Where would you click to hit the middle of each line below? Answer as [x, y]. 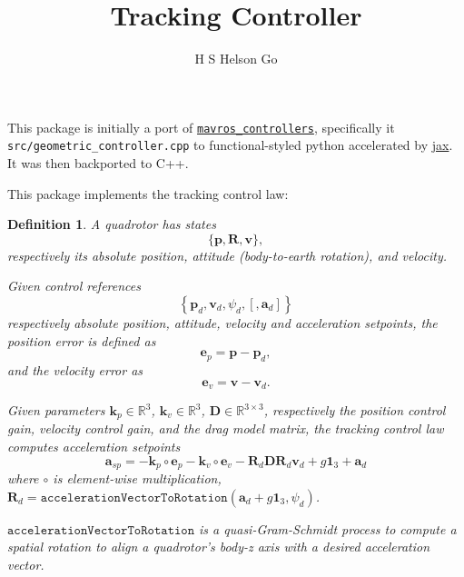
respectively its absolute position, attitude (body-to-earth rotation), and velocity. [227, 255]
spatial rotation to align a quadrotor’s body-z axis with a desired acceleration [219, 547]
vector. [26, 564]
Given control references [74, 286]
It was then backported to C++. [98, 163]
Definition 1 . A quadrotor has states [112, 224]
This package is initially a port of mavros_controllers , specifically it [201, 127]
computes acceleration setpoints [94, 447]
